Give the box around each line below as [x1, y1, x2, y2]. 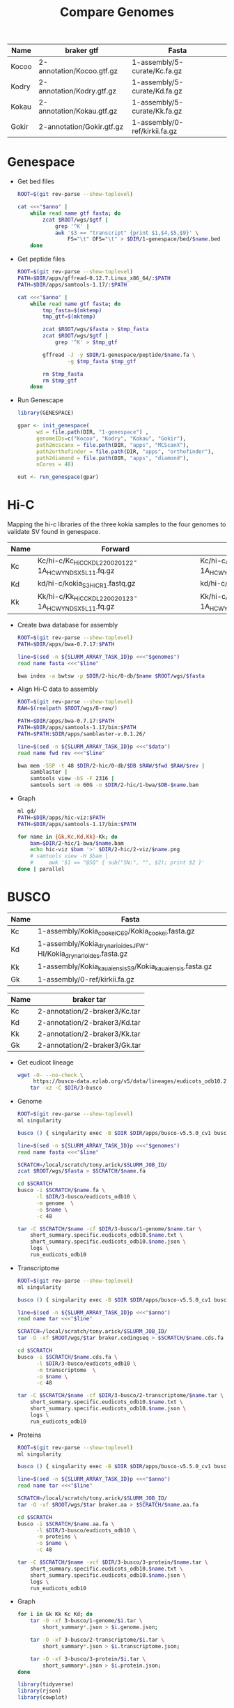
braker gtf [65, 46, 99, 56]
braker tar [72, 994, 107, 1004]
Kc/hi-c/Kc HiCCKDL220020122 [37, 556, 134, 567]
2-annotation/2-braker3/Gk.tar [37, 1040, 141, 1050]
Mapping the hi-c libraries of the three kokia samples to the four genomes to [7, 520, 226, 528]
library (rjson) [17, 1688, 62, 1695]
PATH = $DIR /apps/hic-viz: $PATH [17, 814, 106, 821]
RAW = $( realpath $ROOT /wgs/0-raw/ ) [17, 705, 118, 712]
